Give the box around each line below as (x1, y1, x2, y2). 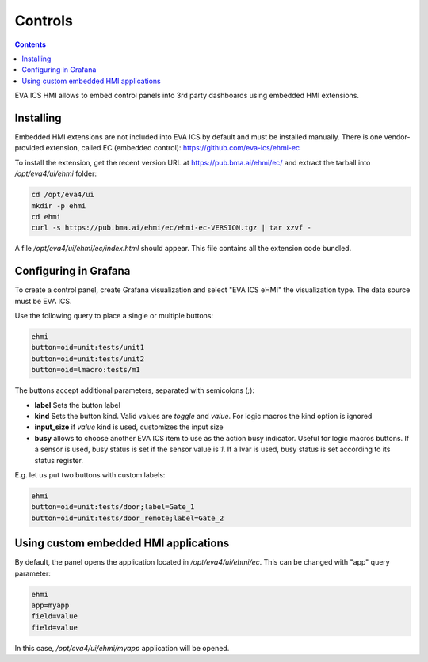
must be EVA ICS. (14, 296, 72, 306)
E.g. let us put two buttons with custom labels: (14, 470, 166, 479)
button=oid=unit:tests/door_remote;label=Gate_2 (31, 513, 224, 523)
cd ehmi (31, 212, 61, 221)
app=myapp (31, 600, 70, 610)
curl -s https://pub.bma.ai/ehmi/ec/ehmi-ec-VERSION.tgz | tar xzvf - (31, 223, 312, 233)
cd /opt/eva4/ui (31, 190, 95, 200)
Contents (14, 40, 47, 49)
